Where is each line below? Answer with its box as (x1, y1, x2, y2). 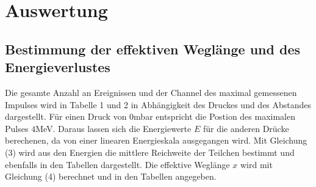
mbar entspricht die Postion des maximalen (134, 110, 296, 123)
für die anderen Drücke (203, 122, 289, 134)
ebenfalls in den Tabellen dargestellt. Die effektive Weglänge (5, 158, 230, 170)
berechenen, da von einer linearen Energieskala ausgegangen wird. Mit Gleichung (5, 134, 307, 147)
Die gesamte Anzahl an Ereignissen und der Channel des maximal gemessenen (5, 86, 297, 98)
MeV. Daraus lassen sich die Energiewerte (35, 122, 192, 134)
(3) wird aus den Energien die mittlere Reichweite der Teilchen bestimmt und (5, 145, 295, 158)
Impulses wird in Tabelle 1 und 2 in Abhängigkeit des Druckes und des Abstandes (5, 98, 312, 111)
